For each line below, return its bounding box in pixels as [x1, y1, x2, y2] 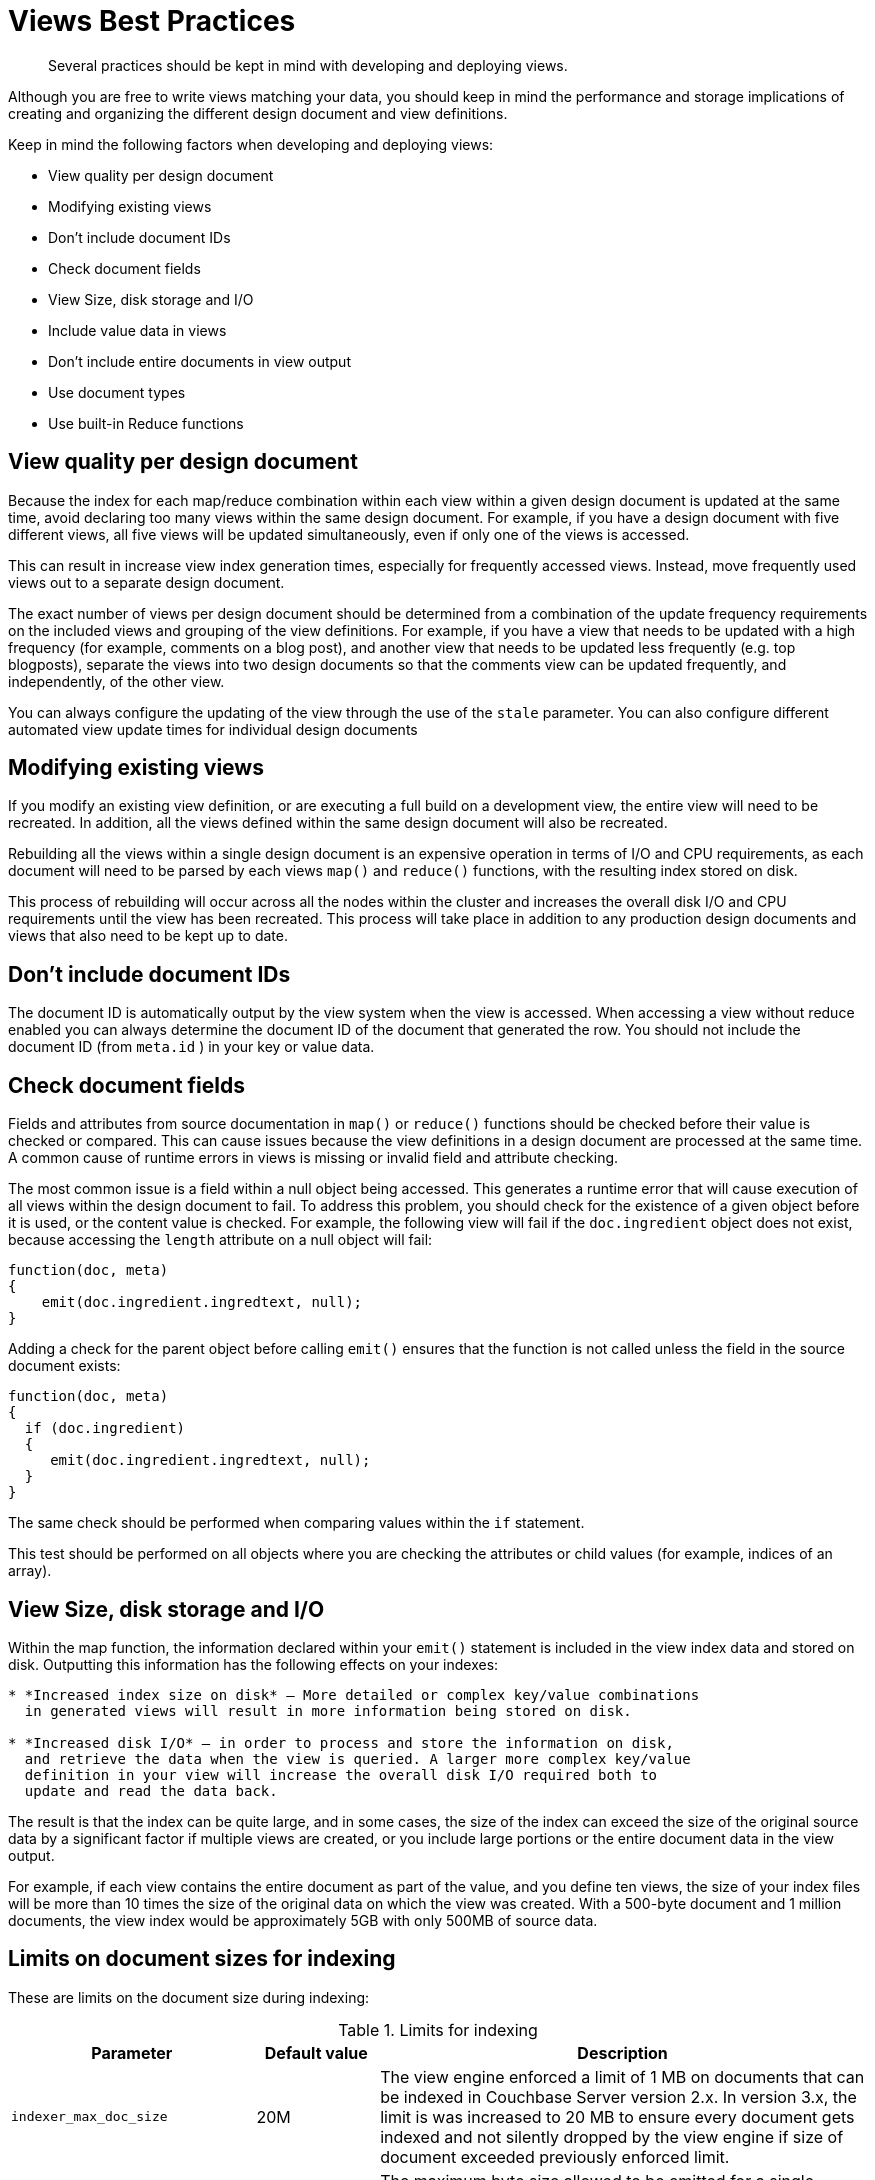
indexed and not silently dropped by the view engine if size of [380, 2126, 844, 2147]
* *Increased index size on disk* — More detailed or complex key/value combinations [8, 1686, 700, 1703]
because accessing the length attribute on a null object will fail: [8, 1231, 433, 1249]
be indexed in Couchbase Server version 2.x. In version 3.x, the [380, 2086, 857, 2107]
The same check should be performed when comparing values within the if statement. [8, 1514, 585, 1532]
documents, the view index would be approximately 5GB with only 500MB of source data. [8, 1911, 598, 1929]
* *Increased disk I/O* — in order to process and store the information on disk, [8, 1734, 674, 1751]
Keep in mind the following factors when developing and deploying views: [8, 135, 494, 153]
